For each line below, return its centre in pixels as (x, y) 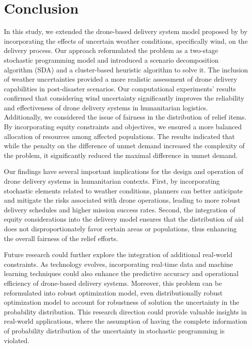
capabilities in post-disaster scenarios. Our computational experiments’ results (120, 88)
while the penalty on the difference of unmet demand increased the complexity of (124, 146)
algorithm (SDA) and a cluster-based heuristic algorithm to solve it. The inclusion (126, 69)
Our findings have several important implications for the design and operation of (124, 171)
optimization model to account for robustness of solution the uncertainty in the (122, 302)
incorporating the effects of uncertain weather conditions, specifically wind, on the (126, 41)
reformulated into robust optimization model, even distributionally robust (113, 292)
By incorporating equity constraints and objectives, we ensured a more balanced (123, 127)
